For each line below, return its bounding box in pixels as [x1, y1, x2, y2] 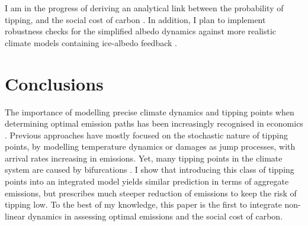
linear [5, 209, 25, 222]
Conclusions [5, 71, 104, 95]
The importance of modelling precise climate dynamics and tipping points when [5, 105, 294, 118]
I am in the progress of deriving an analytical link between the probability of [5, 2, 284, 14]
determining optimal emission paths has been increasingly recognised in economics [5, 117, 303, 130]
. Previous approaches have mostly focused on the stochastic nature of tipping [5, 128, 288, 141]
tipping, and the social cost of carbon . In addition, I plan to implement [5, 13, 266, 25]
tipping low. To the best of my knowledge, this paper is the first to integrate [5, 198, 282, 211]
